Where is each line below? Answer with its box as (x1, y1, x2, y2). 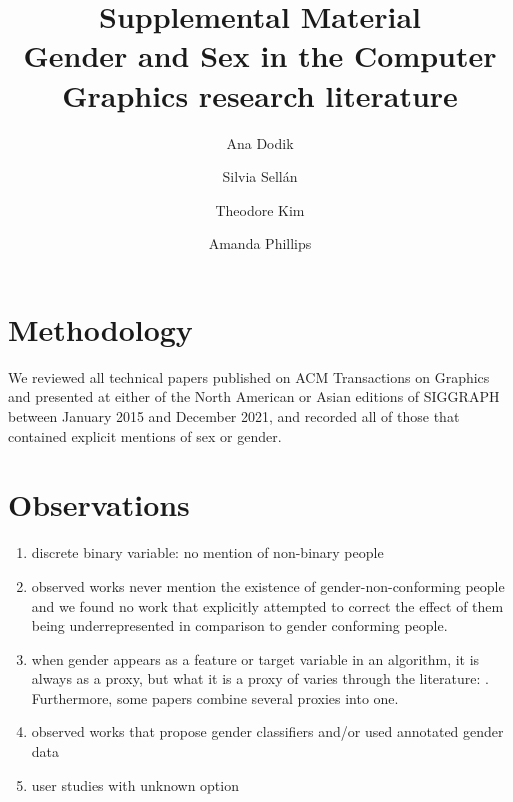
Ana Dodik (226, 132, 294, 153)
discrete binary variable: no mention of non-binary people (31, 542, 384, 563)
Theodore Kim (215, 199, 305, 220)
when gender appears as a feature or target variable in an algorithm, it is (31, 648, 480, 669)
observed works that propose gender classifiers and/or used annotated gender (31, 721, 504, 742)
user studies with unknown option (31, 774, 239, 795)
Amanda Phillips (208, 233, 312, 254)
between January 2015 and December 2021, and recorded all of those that (8, 406, 460, 426)
